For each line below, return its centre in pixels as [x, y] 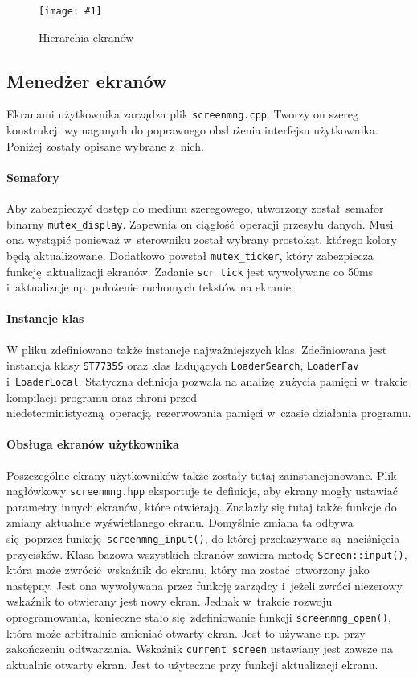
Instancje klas [45, 318]
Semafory [33, 177]
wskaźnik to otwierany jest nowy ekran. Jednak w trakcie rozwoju [170, 601]
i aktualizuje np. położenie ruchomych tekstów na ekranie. [150, 287]
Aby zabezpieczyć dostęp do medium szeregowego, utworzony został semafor [195, 208]
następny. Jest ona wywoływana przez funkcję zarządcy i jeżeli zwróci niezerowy [204, 585]
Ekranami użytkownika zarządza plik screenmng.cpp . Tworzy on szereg [183, 114]
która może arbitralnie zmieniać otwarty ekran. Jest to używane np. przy [186, 633]
